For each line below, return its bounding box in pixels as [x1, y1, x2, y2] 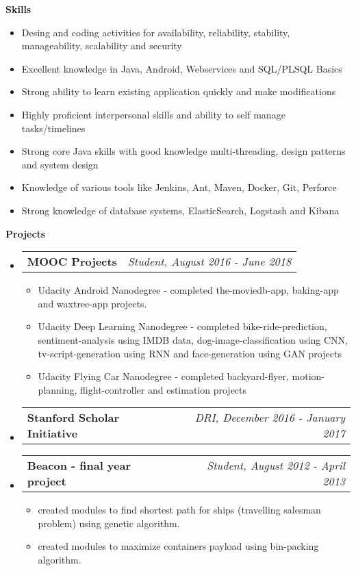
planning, [38, 382, 77, 396]
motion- [292, 369, 325, 383]
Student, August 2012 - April [207, 457, 345, 474]
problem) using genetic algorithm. [38, 516, 180, 530]
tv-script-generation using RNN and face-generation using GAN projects [38, 346, 342, 360]
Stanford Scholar [27, 409, 120, 426]
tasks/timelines [21, 120, 86, 135]
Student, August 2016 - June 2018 [127, 253, 292, 270]
